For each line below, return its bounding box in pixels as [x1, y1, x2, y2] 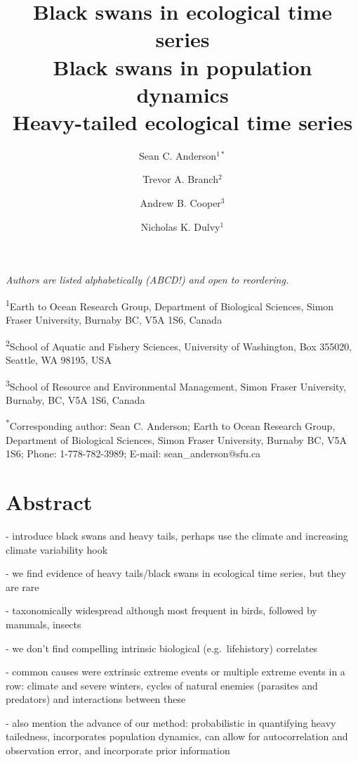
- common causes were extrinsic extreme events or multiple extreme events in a [6, 664, 345, 679]
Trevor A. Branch [142, 172, 218, 186]
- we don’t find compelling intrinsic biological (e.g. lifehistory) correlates [6, 640, 318, 655]
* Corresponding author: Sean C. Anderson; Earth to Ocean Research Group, [6, 417, 336, 433]
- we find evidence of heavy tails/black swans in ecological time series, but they [6, 566, 346, 580]
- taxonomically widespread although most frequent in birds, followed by [6, 603, 317, 618]
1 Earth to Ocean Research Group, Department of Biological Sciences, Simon [6, 296, 334, 313]
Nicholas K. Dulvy [140, 219, 220, 234]
